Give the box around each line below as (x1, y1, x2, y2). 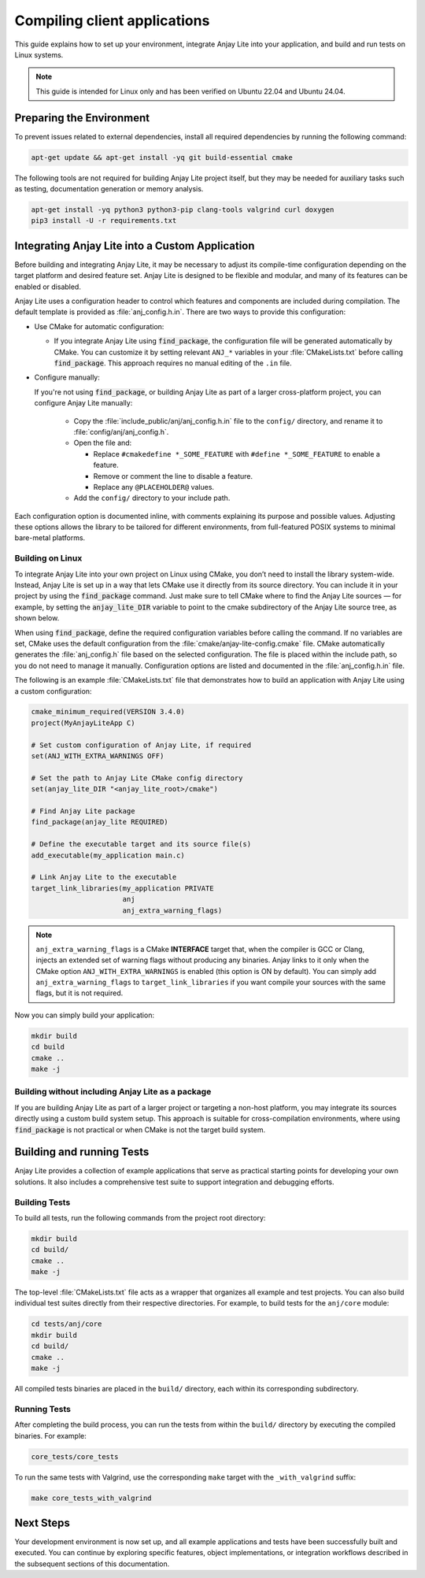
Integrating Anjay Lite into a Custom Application (14, 239, 255, 252)
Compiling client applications (14, 12, 210, 29)
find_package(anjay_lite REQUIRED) (31, 817, 168, 827)
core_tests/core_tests (31, 1452, 119, 1461)
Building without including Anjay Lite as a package (14, 1087, 212, 1098)
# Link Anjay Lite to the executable (31, 872, 177, 882)
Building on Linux (14, 553, 83, 564)
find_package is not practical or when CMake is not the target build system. (14, 1124, 266, 1134)
